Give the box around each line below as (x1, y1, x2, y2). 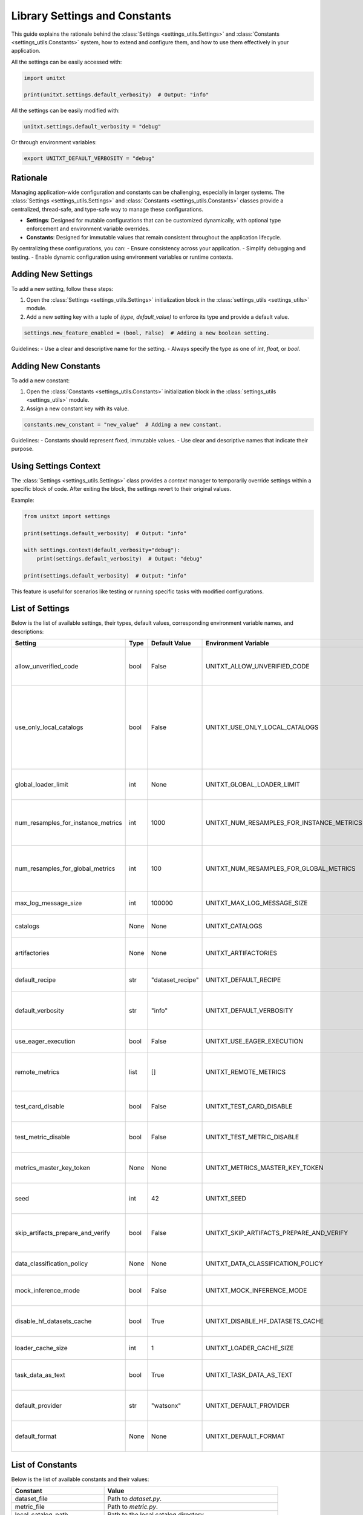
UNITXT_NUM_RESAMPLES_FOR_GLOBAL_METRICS (206, 864, 356, 873)
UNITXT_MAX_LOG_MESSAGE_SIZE (206, 899, 308, 907)
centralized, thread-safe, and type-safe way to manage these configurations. (11, 205, 204, 213)
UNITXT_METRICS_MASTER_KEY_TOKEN (206, 1164, 324, 1172)
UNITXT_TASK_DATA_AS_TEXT (206, 1371, 293, 1379)
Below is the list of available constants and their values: (11, 1476, 149, 1483)
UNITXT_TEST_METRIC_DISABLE (206, 1133, 299, 1142)
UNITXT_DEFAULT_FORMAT (206, 1432, 286, 1440)
